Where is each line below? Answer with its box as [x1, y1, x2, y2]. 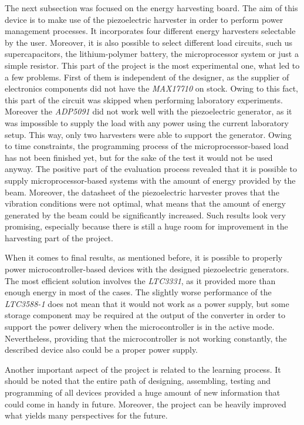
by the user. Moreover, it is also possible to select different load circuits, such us [5, 36, 293, 48]
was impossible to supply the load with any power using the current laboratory [5, 116, 289, 129]
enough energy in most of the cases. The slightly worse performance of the [5, 286, 272, 298]
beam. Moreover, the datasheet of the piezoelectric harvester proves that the [5, 185, 279, 198]
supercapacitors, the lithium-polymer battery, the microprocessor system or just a [5, 48, 299, 60]
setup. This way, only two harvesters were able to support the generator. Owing [5, 128, 292, 140]
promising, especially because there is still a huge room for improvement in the [5, 220, 288, 232]
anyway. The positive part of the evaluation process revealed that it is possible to [5, 163, 297, 175]
